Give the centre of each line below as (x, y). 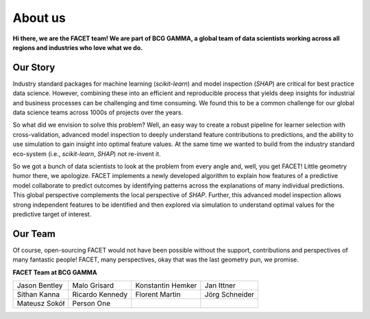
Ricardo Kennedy (100, 294)
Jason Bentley (40, 285)
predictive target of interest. (52, 214)
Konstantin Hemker (166, 285)
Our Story (34, 67)
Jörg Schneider (230, 294)
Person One (91, 303)
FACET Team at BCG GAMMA (55, 272)
